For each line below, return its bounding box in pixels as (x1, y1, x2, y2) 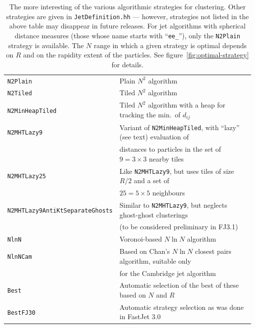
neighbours (152, 188, 185, 198)
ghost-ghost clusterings (119, 209, 188, 219)
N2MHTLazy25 (7, 173, 46, 180)
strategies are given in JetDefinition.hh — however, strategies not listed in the (6, 11, 249, 21)
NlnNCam (7, 253, 32, 260)
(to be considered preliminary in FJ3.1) (119, 221, 238, 232)
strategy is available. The (8, 40, 84, 50)
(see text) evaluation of (119, 132, 189, 142)
